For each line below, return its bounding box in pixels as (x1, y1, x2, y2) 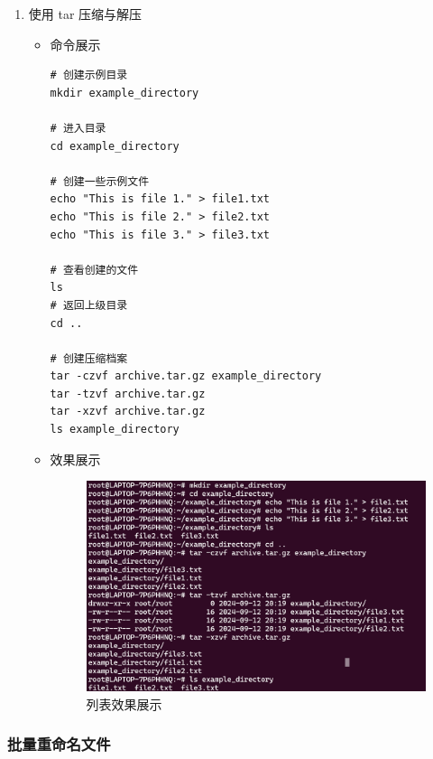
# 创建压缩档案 (50, 351, 128, 365)
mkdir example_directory (50, 86, 199, 99)
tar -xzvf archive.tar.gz (50, 405, 206, 418)
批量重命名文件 (7, 733, 111, 755)
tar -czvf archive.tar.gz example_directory (50, 370, 322, 383)
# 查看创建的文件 (50, 263, 139, 276)
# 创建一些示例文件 (50, 174, 150, 188)
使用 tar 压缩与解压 (28, 5, 143, 23)
